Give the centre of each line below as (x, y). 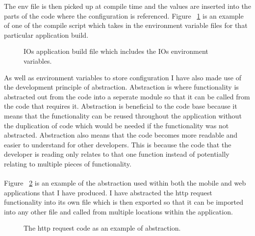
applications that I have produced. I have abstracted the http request (108, 192)
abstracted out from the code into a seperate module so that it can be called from (127, 96)
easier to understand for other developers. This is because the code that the (118, 144)
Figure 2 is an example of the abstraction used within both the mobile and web (125, 183)
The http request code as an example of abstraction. (102, 228)
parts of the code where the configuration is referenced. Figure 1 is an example (124, 15)
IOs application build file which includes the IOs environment (116, 51)
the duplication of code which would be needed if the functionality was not (116, 125)
